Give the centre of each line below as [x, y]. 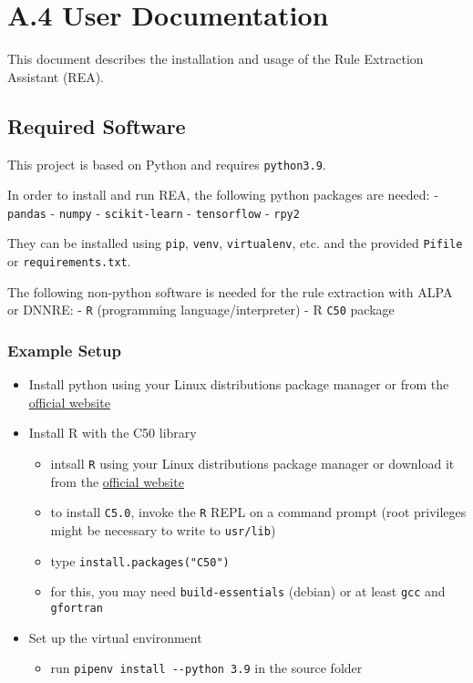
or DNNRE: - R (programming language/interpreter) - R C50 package [201, 310]
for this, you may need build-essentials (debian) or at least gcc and [248, 591]
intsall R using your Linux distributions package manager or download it [252, 463]
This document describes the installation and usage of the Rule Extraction [216, 59]
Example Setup [64, 350]
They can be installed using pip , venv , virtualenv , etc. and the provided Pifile [235, 243]
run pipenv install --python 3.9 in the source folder [206, 668]
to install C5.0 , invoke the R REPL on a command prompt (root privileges [258, 512]
